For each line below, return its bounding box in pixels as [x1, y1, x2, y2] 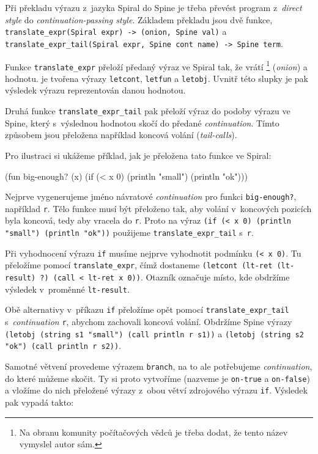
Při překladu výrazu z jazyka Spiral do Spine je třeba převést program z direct [5, 1, 302, 13]
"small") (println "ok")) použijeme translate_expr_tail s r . [5, 226, 254, 239]
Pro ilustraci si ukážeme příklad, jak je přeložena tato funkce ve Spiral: [5, 148, 272, 161]
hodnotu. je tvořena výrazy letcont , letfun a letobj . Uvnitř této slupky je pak [5, 71, 308, 84]
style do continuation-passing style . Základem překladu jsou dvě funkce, [5, 13, 273, 26]
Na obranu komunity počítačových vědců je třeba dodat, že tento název [19, 425, 288, 438]
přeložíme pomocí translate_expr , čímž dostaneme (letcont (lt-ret [5, 258, 273, 271]
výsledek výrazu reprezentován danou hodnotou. [5, 84, 186, 97]
